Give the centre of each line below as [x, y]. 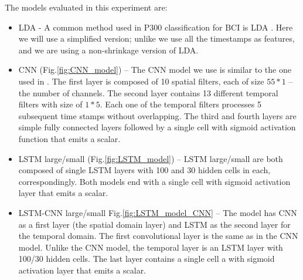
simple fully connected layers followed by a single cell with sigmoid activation [157, 127]
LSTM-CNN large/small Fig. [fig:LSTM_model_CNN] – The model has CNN [158, 212]
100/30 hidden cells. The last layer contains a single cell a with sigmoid [147, 259]
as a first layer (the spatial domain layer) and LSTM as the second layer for [154, 224]
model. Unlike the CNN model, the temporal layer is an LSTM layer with [151, 247]
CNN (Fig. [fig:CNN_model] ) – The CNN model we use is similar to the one [155, 70]
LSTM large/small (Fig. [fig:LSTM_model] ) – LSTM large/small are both [151, 158]
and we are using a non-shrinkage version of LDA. [108, 50]
